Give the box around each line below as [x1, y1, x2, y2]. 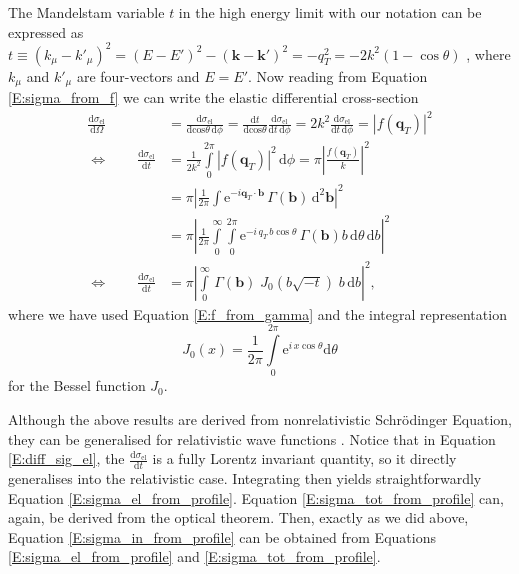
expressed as [8, 21, 84, 42]
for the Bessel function [8, 375, 146, 396]
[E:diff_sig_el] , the [8, 448, 125, 469]
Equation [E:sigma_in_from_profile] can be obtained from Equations [8, 526, 436, 547]
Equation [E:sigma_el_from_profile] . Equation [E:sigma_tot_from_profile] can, [8, 487, 504, 508]
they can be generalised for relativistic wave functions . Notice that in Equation [8, 428, 496, 449]
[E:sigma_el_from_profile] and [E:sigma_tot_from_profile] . [8, 546, 381, 567]
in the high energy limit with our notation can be [178, 2, 482, 22]
